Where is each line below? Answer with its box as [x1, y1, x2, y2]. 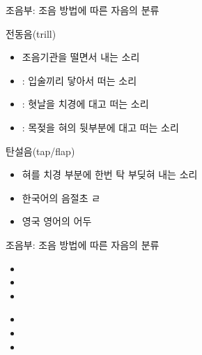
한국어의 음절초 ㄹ [22, 190, 101, 205]
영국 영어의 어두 [22, 214, 92, 229]
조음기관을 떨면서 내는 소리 [22, 50, 140, 64]
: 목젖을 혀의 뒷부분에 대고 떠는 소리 [22, 119, 179, 134]
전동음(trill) [6, 26, 56, 41]
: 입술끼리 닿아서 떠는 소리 [22, 73, 137, 87]
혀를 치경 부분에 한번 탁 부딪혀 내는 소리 [22, 167, 198, 182]
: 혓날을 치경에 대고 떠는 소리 [22, 96, 149, 111]
